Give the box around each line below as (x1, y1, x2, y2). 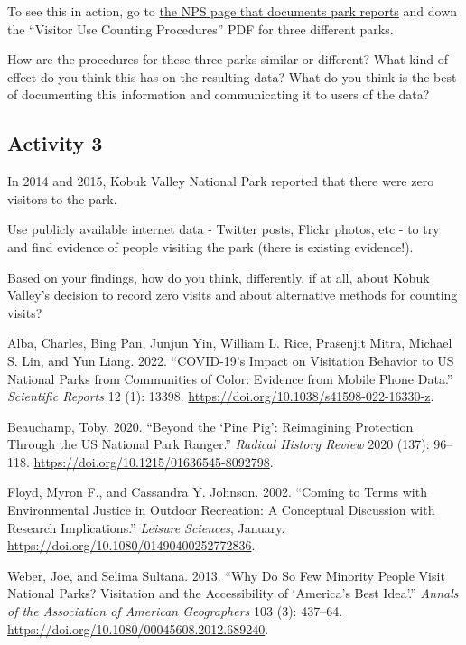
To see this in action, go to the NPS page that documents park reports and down (7, 2, 458, 20)
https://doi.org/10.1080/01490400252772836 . (7, 536, 256, 555)
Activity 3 (7, 129, 103, 157)
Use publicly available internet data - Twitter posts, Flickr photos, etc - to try (7, 220, 440, 238)
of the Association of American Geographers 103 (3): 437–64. (7, 602, 343, 621)
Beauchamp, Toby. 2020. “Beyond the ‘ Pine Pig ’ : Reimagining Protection (7, 416, 414, 435)
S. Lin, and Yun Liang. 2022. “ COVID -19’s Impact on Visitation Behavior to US (7, 351, 454, 369)
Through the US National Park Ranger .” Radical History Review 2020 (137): (7, 435, 430, 453)
